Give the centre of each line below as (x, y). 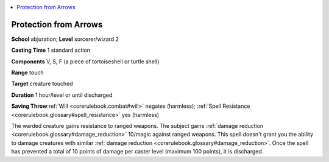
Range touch (27, 72)
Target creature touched (42, 84)
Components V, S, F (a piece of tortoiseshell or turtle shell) (85, 62)
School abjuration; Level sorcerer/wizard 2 (65, 39)
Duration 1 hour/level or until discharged (62, 95)
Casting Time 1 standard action (51, 50)
